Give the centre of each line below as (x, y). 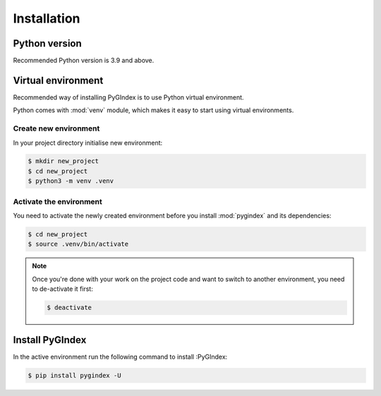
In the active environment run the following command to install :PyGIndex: (120, 356)
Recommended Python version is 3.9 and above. (84, 61)
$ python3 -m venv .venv (71, 181)
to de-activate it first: (62, 289)
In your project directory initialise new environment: (88, 143)
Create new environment (56, 128)
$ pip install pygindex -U (74, 375)
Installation (47, 18)
